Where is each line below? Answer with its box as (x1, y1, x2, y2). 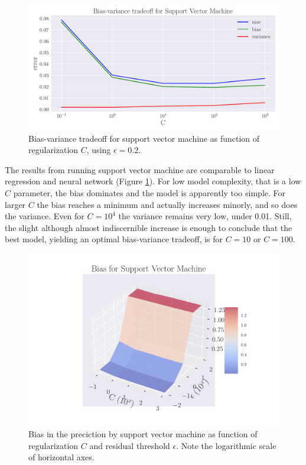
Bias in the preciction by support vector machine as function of (28, 428, 258, 440)
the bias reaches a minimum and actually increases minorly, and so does (37, 198, 298, 210)
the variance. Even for (5, 210, 84, 222)
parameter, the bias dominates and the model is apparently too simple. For (13, 186, 286, 199)
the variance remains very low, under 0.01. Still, (118, 210, 292, 222)
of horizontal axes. (28, 451, 95, 463)
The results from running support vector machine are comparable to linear (5, 163, 275, 175)
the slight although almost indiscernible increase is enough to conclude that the (5, 221, 292, 233)
